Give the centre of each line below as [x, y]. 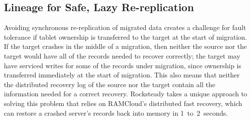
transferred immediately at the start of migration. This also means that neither [122, 75]
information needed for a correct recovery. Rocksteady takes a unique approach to [126, 94]
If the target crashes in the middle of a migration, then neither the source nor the [125, 46]
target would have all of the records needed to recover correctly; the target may [122, 55]
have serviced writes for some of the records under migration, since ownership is [123, 65]
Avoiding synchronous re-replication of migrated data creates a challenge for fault [125, 27]
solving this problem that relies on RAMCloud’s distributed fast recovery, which [123, 103]
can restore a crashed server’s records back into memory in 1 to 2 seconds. [116, 113]
